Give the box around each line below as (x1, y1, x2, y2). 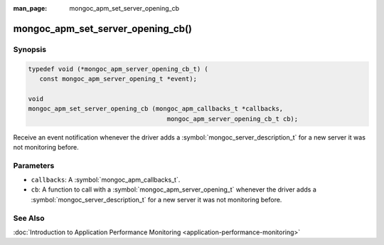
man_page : (13, 4, 48, 12)
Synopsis (13, 44, 46, 54)
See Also (13, 213, 45, 223)
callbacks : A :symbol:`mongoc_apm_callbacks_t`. (31, 175, 181, 184)
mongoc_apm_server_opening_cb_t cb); (166, 115, 299, 123)
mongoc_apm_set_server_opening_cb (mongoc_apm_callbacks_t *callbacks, (28, 105, 284, 113)
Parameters (13, 160, 55, 170)
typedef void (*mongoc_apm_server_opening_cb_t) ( (28, 65, 209, 73)
